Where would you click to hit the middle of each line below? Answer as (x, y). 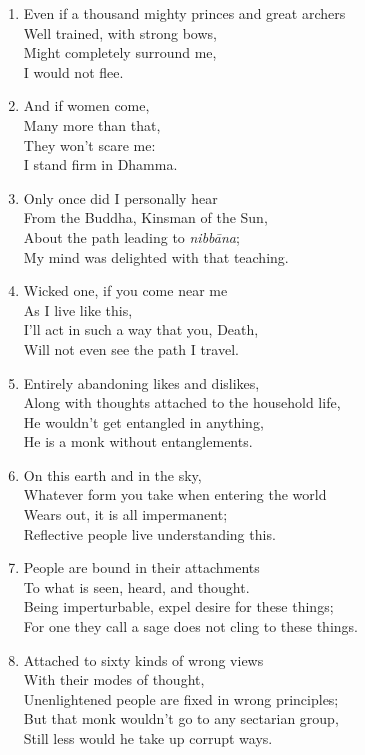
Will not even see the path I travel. (131, 348)
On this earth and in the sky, (112, 474)
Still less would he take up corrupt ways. (148, 738)
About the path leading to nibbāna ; (131, 236)
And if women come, (86, 105)
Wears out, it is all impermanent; (125, 514)
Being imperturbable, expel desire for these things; (178, 606)
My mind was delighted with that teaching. (156, 256)
